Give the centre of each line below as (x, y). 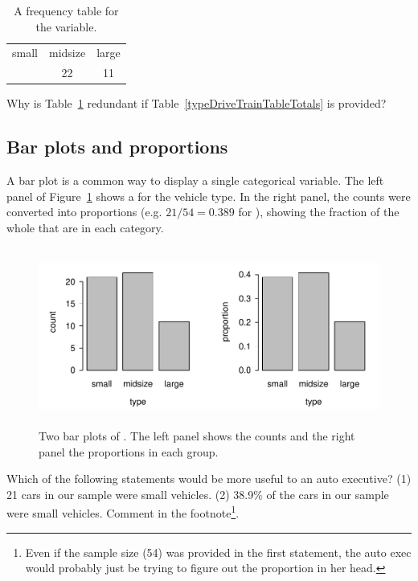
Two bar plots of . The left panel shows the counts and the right (197, 435)
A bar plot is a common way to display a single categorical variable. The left (195, 180)
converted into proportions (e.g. (84, 212)
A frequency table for (66, 10)
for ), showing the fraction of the (319, 212)
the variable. (66, 26)
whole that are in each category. (85, 227)
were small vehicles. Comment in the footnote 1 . (123, 511)
